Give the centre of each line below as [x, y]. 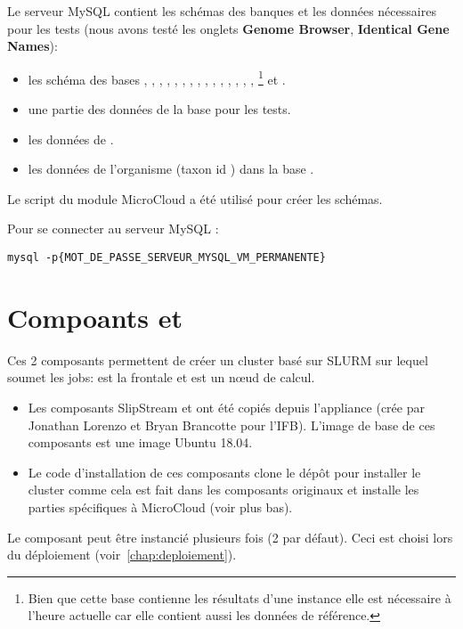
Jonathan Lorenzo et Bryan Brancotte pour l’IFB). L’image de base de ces [231, 425]
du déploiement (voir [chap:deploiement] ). [122, 555]
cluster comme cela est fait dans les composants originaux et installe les [223, 490]
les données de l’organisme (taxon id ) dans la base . [171, 169]
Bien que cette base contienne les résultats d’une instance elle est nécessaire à [240, 597]
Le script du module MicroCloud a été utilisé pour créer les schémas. [195, 198]
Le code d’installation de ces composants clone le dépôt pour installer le [224, 472]
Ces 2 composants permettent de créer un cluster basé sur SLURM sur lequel [218, 359]
